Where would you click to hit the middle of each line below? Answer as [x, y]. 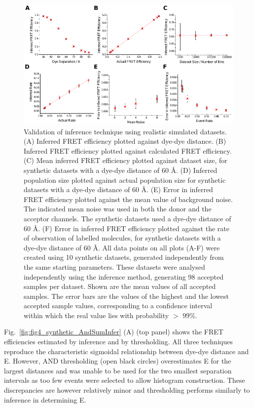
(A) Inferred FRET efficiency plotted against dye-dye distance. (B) [125, 141]
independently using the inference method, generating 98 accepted [124, 276]
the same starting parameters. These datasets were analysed [114, 266]
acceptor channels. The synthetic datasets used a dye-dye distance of [127, 218]
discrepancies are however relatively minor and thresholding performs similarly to [127, 390]
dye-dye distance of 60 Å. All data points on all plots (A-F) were [122, 247]
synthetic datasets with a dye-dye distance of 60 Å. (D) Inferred [121, 170]
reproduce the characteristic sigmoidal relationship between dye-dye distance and [127, 351]
